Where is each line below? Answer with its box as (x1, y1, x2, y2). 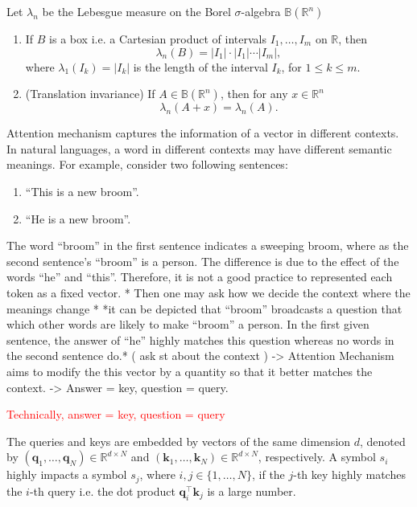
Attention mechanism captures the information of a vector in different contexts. (6, 125, 399, 141)
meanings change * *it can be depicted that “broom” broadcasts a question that (6, 300, 403, 317)
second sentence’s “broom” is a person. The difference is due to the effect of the (6, 252, 399, 269)
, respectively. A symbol (258, 448, 376, 465)
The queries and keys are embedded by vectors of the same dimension (6, 432, 351, 449)
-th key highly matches (293, 466, 406, 483)
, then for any (220, 85, 288, 102)
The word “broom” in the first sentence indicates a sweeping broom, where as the (6, 237, 409, 254)
